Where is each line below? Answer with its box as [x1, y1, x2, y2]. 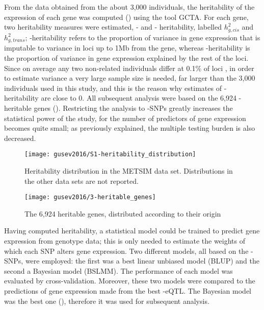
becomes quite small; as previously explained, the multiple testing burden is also [4, 123, 255, 133]
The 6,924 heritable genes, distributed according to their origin [24, 208, 221, 219]
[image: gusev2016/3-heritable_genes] [24, 194, 156, 201]
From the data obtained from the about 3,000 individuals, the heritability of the [4, 2, 255, 12]
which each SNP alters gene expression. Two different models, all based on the [4, 245, 249, 256]
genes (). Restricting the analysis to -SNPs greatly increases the [34, 102, 233, 113]
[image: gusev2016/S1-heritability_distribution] [24, 151, 196, 158]
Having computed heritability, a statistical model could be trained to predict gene [4, 225, 260, 236]
